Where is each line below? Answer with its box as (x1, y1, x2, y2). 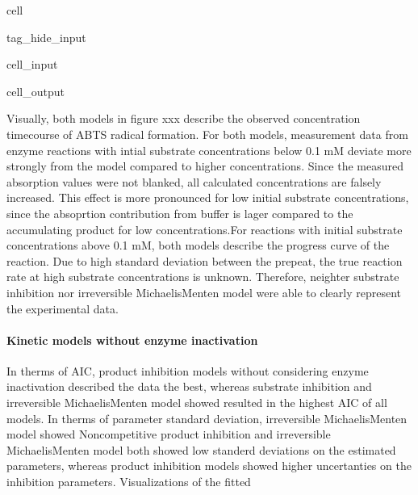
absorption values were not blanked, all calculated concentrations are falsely (6, 173, 382, 190)
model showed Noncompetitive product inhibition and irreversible (6, 426, 331, 443)
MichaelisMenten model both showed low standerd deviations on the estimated (6, 441, 396, 458)
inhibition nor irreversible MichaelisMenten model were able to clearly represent (6, 283, 401, 300)
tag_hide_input (6, 28, 86, 45)
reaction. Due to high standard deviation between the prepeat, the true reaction (6, 252, 403, 269)
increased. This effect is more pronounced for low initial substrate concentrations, (6, 189, 409, 206)
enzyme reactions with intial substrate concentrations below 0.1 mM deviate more (6, 141, 412, 158)
